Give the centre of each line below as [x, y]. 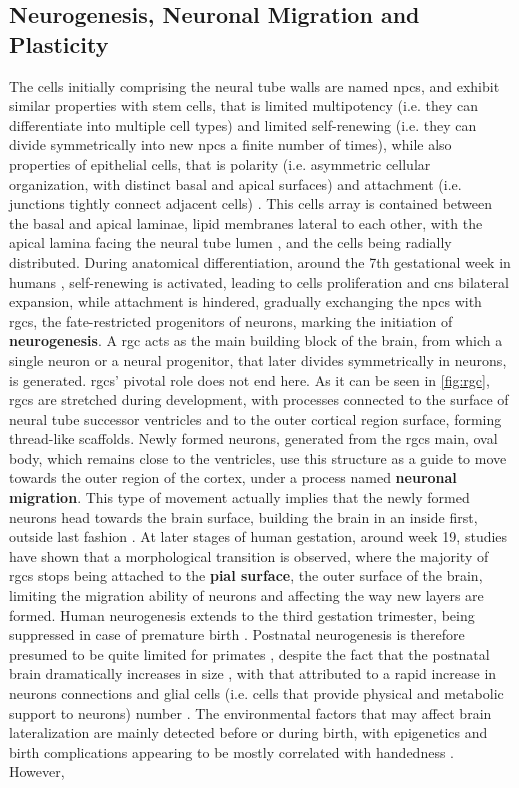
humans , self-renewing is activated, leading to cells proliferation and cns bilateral [259, 281]
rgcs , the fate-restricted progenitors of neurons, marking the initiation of [231, 320]
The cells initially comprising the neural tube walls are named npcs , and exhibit [254, 85]
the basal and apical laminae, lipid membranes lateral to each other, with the [246, 222]
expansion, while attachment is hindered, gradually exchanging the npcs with [245, 301]
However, [37, 771]
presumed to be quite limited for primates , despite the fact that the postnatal [249, 653]
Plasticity [59, 43]
